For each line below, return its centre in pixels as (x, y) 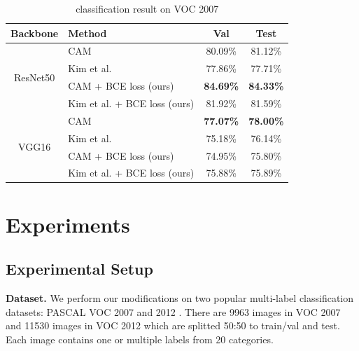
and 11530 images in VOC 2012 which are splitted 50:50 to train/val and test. (173, 325)
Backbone (35, 33)
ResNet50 (35, 77)
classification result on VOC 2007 (147, 8)
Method (87, 33)
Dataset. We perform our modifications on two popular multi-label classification (180, 298)
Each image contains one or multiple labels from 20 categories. (140, 339)
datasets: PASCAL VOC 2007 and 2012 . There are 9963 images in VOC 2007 (173, 311)
